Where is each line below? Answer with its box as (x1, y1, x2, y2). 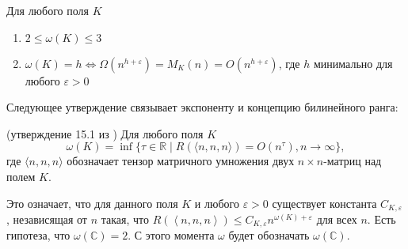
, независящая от (6, 211, 87, 228)
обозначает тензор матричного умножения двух (67, 153, 295, 169)
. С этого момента (128, 227, 215, 243)
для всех (316, 211, 357, 228)
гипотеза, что (6, 227, 71, 243)
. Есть (367, 211, 396, 228)
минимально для (313, 55, 393, 71)
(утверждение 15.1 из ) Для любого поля (6, 125, 204, 141)
